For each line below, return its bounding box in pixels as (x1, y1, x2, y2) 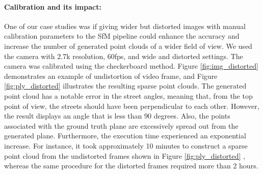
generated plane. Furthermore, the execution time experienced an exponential (4, 130, 246, 141)
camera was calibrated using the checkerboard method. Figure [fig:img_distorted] (4, 61, 258, 71)
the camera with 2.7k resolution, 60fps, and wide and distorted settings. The (4, 50, 243, 61)
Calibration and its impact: (4, 1, 101, 12)
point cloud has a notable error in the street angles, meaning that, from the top (4, 90, 253, 101)
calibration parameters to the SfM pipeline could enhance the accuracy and (4, 31, 240, 41)
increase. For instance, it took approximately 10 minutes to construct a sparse (4, 140, 248, 151)
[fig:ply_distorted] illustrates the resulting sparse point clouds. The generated (4, 80, 247, 91)
